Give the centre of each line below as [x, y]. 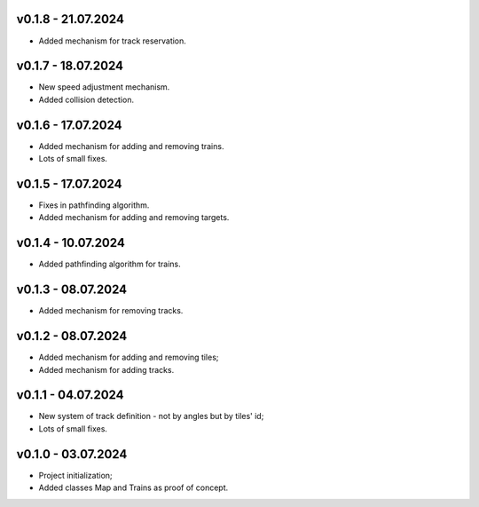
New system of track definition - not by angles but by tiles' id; [151, 416]
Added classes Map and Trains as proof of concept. [133, 487]
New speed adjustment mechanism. [104, 87]
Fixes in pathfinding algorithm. [94, 205]
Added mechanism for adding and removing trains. [131, 146]
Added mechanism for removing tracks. [111, 311]
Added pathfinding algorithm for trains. [110, 264]
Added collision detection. [86, 99]
